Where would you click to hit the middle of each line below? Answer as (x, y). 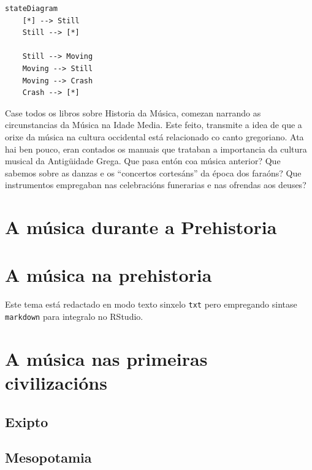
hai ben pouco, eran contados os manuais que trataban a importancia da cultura (156, 149)
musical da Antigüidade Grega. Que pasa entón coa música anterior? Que (143, 161)
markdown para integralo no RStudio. (74, 316)
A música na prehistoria (108, 275)
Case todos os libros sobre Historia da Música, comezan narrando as (133, 112)
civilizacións (56, 383)
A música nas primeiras (106, 358)
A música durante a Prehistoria (141, 227)
